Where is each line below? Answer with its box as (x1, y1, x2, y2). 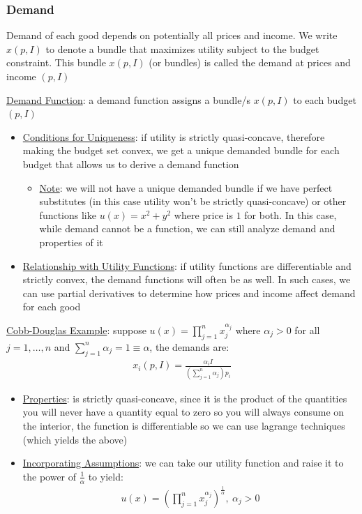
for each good (22, 299, 81, 314)
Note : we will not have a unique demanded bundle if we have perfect (39, 180, 333, 195)
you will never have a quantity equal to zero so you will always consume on (22, 405, 345, 419)
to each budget (293, 92, 356, 107)
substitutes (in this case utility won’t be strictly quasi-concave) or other (39, 194, 347, 209)
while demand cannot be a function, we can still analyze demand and (39, 221, 335, 236)
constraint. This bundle (6, 55, 106, 70)
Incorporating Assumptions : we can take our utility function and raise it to (22, 455, 344, 470)
